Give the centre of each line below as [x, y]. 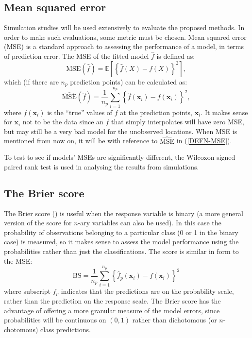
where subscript [27, 291]
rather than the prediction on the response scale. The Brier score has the [112, 301]
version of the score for [38, 223]
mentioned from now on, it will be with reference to [81, 141]
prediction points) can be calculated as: [129, 81]
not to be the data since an [63, 122]
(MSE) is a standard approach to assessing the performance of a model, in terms [124, 46]
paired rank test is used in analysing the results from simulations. [101, 166]
